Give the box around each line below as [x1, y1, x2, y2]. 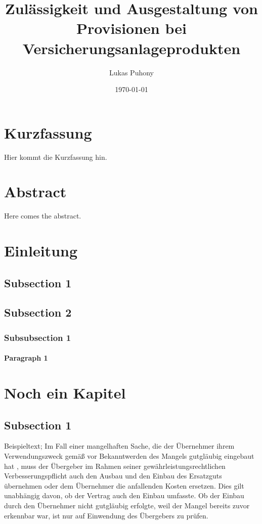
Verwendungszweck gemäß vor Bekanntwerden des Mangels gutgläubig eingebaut [4, 451, 254, 461]
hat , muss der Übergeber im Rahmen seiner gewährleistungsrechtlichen [4, 460, 226, 471]
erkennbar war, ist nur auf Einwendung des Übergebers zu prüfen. [4, 510, 208, 520]
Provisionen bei [76, 18, 187, 38]
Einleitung [4, 240, 78, 261]
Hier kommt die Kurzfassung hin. [4, 151, 107, 162]
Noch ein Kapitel [4, 382, 126, 403]
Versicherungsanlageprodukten [22, 37, 241, 58]
